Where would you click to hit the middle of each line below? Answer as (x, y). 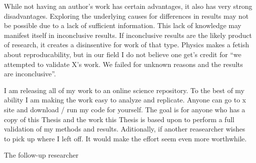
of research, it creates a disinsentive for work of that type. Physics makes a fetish (127, 45)
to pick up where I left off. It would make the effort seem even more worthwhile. (125, 138)
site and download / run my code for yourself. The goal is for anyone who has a (125, 109)
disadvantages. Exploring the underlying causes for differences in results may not (126, 16)
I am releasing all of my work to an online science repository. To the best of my (124, 90)
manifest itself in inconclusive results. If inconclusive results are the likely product (128, 35)
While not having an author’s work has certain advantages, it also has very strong (128, 6)
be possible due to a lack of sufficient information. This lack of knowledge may (123, 25)
